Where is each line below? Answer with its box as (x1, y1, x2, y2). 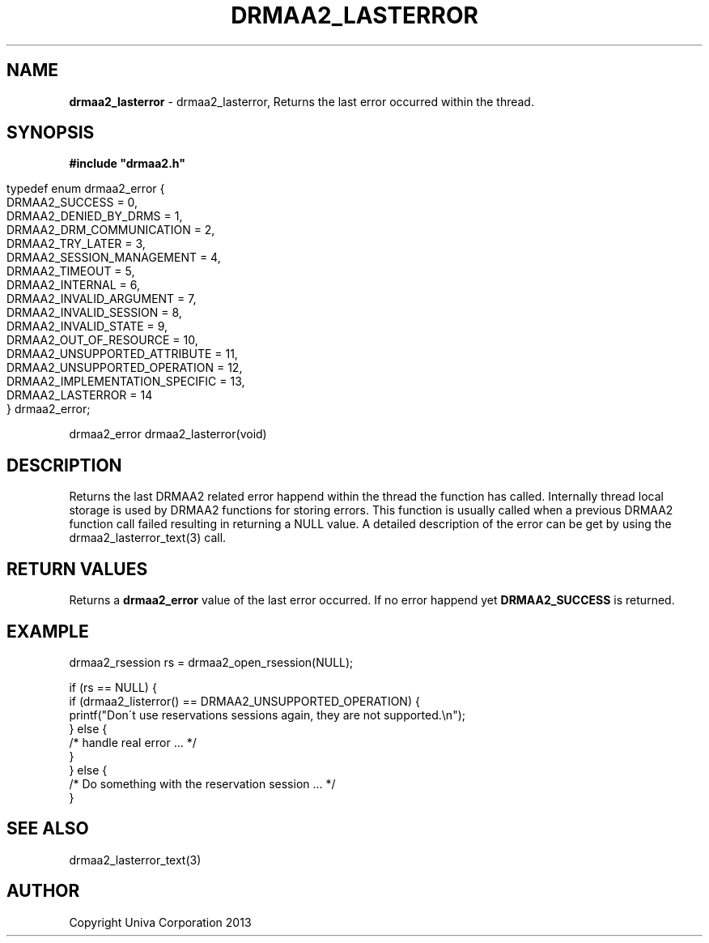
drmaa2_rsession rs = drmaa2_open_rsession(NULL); (69, 655, 354, 669)
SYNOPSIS (6, 122, 95, 143)
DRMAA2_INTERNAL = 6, (6, 278, 140, 292)
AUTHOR (6, 881, 80, 902)
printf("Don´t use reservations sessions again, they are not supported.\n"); (69, 707, 465, 722)
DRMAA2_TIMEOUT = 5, (6, 264, 135, 279)
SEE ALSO (6, 818, 89, 839)
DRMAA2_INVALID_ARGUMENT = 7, (6, 292, 197, 306)
